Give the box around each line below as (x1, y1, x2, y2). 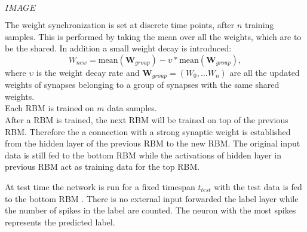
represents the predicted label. (5, 215, 115, 228)
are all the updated (229, 66, 300, 78)
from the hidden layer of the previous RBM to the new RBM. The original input (5, 137, 300, 149)
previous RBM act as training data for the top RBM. (5, 160, 200, 173)
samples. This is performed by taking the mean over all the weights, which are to (5, 30, 302, 42)
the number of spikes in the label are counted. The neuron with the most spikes (5, 204, 296, 216)
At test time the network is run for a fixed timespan (5, 180, 195, 193)
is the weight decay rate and (36, 66, 140, 78)
